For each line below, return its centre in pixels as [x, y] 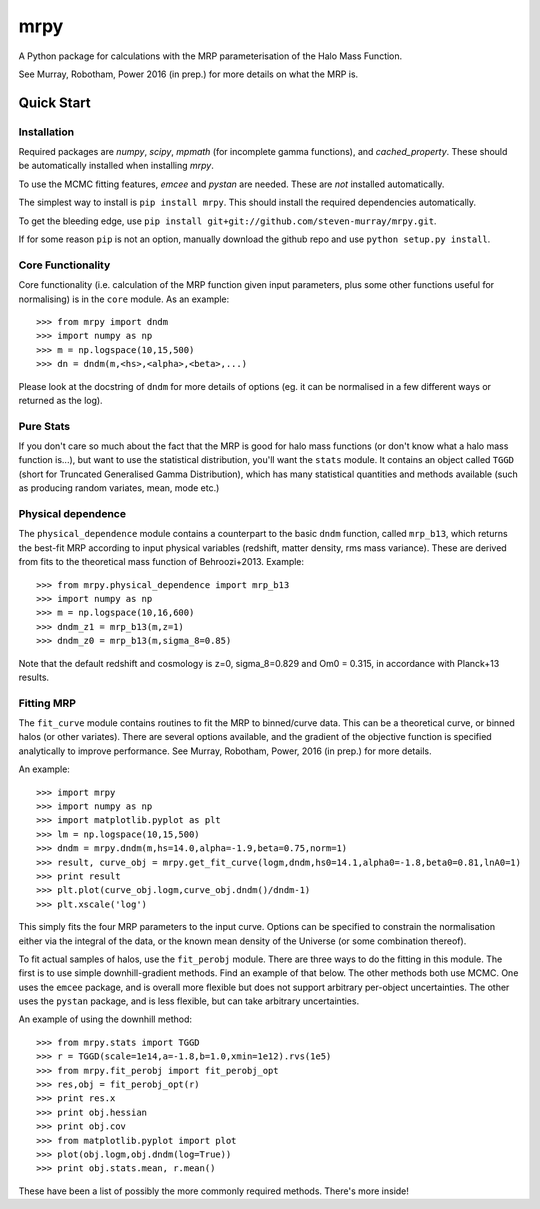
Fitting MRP [47, 703]
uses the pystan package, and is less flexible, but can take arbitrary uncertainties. [189, 1001]
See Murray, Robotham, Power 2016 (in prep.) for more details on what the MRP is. [188, 74]
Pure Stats [44, 426]
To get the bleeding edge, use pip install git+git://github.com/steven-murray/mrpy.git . [227, 221]
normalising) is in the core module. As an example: [124, 299]
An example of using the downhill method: [105, 1019]
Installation [46, 132]
